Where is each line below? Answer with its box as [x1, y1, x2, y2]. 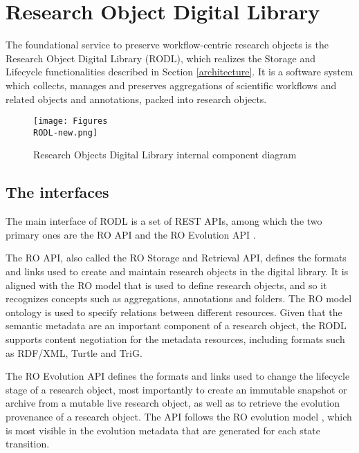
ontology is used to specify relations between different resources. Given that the [6, 304, 342, 319]
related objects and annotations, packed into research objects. [6, 91, 267, 106]
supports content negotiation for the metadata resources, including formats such [6, 331, 345, 346]
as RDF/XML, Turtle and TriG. [6, 345, 142, 360]
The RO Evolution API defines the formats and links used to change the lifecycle [6, 369, 350, 383]
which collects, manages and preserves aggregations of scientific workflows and [6, 77, 337, 92]
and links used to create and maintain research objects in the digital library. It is [6, 264, 349, 278]
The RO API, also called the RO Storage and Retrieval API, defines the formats [6, 250, 347, 265]
